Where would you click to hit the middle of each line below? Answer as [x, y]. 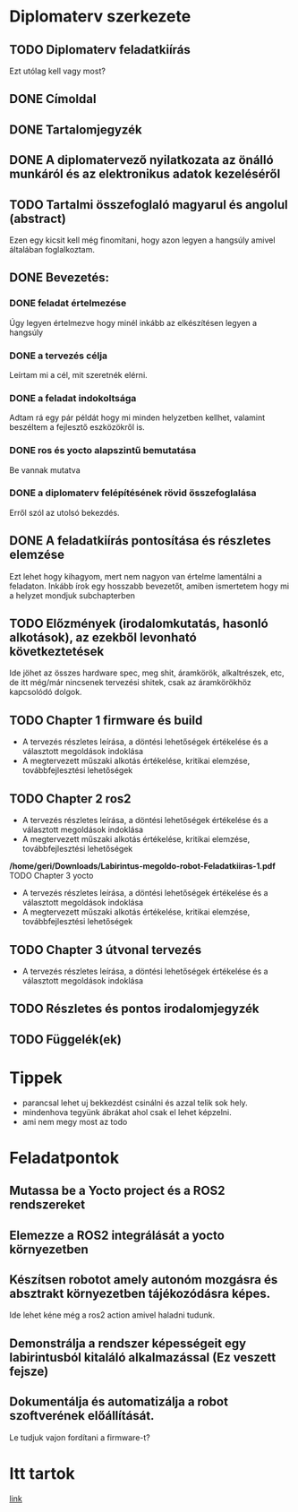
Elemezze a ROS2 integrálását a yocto [117, 1235]
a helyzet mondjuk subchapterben [72, 595]
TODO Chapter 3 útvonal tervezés [106, 950]
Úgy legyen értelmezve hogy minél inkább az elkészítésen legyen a [133, 322]
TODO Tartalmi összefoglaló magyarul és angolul [149, 205]
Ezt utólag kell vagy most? [57, 71]
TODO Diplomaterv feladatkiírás [100, 50]
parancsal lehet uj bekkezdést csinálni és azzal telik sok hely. [135, 1103]
